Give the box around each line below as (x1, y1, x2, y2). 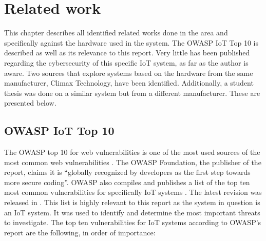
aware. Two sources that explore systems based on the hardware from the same (4, 67, 253, 78)
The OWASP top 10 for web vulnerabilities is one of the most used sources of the (4, 147, 260, 157)
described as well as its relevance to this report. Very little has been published (4, 47, 250, 58)
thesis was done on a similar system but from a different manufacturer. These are (4, 87, 260, 98)
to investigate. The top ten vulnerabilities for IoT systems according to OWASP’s (4, 217, 261, 228)
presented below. (4, 97, 56, 108)
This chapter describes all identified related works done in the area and (4, 27, 228, 38)
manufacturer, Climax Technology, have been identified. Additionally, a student (4, 77, 254, 88)
